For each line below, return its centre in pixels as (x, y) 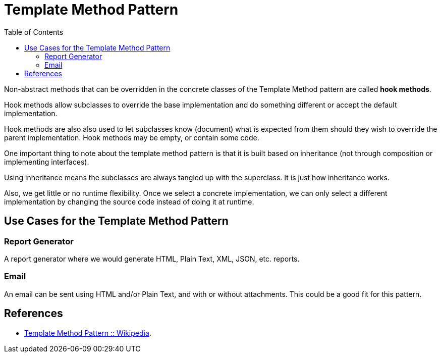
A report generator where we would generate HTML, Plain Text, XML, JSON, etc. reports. (152, 259)
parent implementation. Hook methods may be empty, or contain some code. (132, 137)
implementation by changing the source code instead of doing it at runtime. (129, 201)
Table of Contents (34, 32)
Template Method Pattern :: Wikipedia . (88, 333)
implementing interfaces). (47, 162)
